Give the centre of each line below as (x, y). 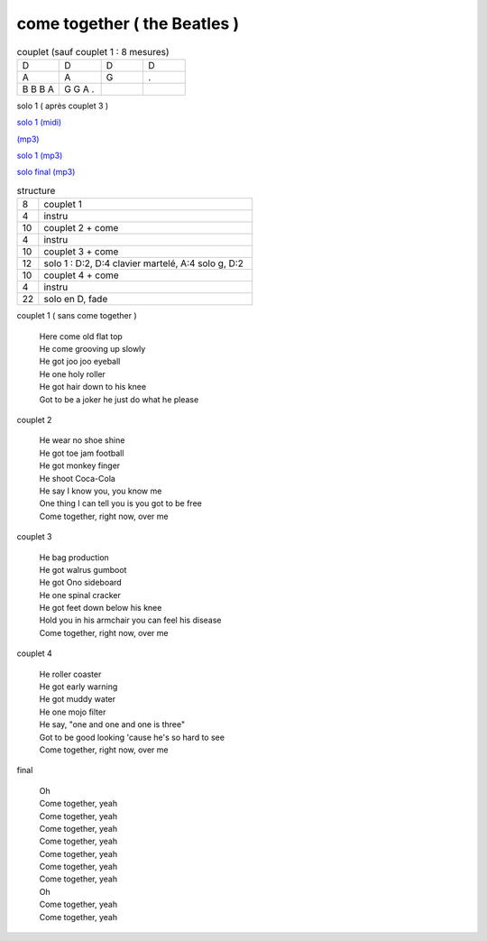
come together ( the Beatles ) (128, 23)
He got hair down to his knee (93, 387)
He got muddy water (78, 699)
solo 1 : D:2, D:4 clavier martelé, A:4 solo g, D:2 (143, 263)
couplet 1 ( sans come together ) (77, 316)
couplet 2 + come (81, 228)
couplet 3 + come (81, 252)
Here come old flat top (81, 336)
